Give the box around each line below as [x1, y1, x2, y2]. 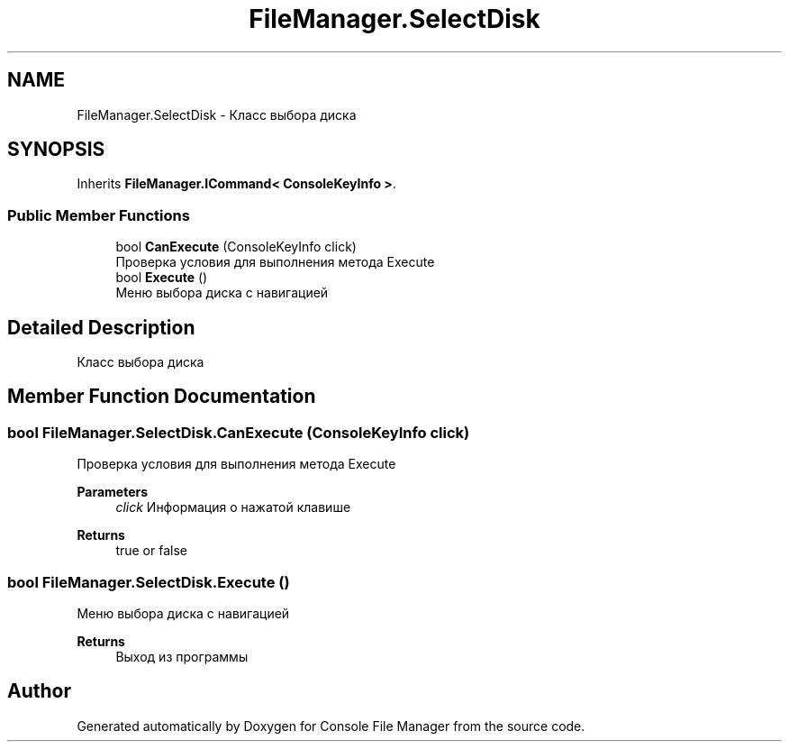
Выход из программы [115, 649, 249, 664]
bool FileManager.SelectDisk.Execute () [7, 572, 290, 591]
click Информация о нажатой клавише [115, 499, 351, 516]
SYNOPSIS [7, 138, 105, 161]
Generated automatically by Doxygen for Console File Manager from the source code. [77, 717, 585, 734]
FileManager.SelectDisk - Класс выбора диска [77, 106, 357, 123]
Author [7, 680, 71, 703]
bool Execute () [115, 269, 208, 286]
